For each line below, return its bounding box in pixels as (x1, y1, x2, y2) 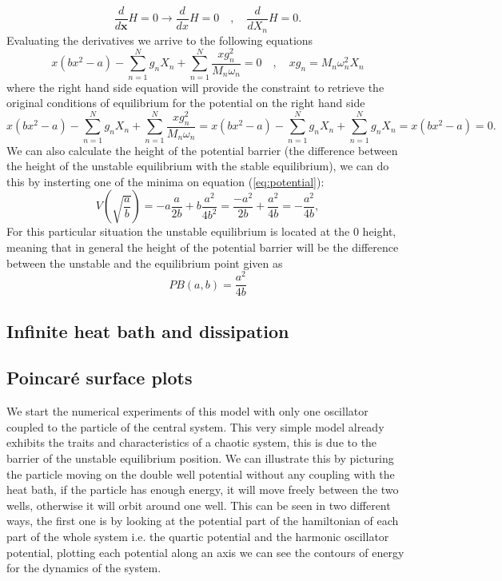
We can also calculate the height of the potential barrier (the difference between (6, 141, 398, 158)
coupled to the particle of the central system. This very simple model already (6, 418, 384, 435)
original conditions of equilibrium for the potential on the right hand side (6, 94, 365, 111)
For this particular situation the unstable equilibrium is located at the (6, 223, 350, 240)
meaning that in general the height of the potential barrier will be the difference (6, 238, 399, 255)
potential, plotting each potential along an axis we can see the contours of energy (6, 543, 404, 560)
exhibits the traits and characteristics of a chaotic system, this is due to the (6, 434, 377, 451)
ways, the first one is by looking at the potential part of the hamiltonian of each (6, 512, 399, 529)
